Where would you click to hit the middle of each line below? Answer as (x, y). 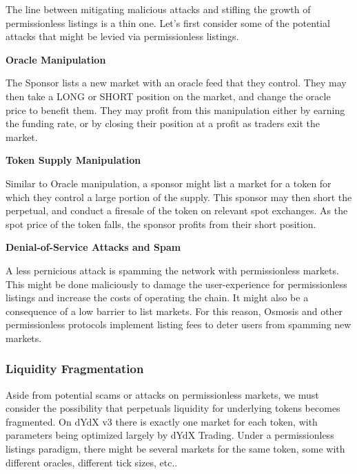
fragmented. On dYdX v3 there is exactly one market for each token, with (162, 421)
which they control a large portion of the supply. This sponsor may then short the (179, 197)
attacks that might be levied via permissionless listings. (122, 36)
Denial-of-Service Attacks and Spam (93, 247)
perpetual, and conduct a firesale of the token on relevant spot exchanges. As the (177, 210)
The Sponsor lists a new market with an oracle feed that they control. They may (176, 83)
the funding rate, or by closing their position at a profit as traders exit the (163, 123)
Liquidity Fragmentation (75, 369)
